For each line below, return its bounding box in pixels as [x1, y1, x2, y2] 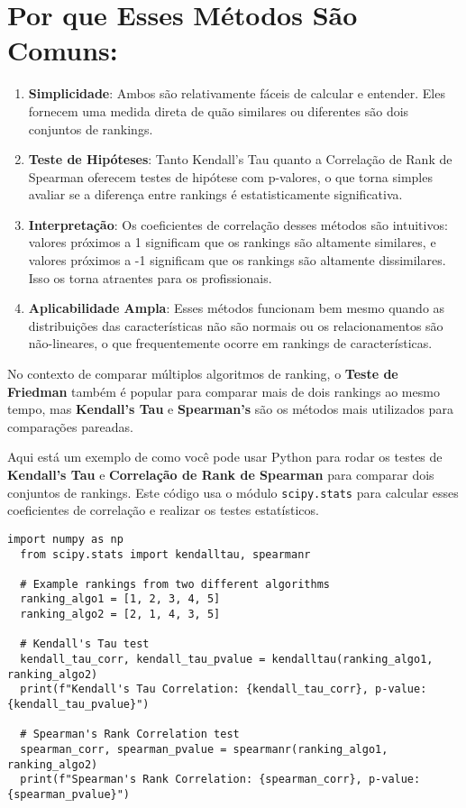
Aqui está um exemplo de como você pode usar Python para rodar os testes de [7, 447, 443, 466]
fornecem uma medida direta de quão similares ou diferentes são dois [28, 101, 409, 120]
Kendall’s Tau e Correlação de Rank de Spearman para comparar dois [7, 465, 434, 483]
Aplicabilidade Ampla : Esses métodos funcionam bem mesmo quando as [28, 298, 445, 317]
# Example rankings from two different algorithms [20, 577, 330, 591]
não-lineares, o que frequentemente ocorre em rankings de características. [28, 334, 433, 353]
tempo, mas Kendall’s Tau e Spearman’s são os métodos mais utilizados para [7, 399, 453, 418]
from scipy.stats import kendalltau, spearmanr [20, 547, 311, 561]
